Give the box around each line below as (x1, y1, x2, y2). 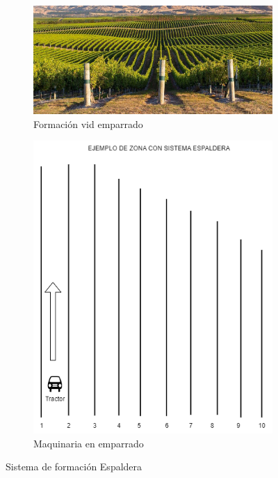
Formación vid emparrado (33, 116, 143, 131)
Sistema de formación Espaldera (6, 459, 142, 474)
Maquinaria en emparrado (33, 436, 144, 450)
